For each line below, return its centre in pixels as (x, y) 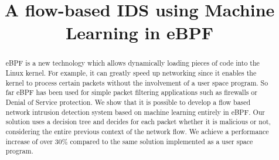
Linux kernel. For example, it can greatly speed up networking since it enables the (131, 73)
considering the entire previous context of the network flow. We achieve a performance (137, 131)
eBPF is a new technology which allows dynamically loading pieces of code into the (132, 63)
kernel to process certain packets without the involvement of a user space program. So (137, 82)
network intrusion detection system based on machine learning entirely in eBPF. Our (135, 112)
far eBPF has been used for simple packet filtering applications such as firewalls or (131, 92)
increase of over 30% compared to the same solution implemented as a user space (129, 141)
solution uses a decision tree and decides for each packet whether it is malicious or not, (138, 122)
